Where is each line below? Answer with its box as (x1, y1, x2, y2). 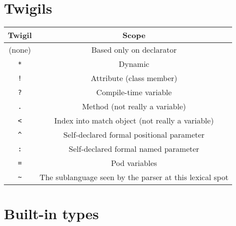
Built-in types (4, 204, 99, 224)
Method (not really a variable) (82, 101, 186, 112)
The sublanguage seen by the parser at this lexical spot (40, 171, 229, 183)
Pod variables (111, 157, 157, 169)
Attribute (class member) (90, 72, 177, 84)
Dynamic (119, 58, 150, 70)
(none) (8, 44, 31, 56)
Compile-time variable (96, 86, 172, 98)
